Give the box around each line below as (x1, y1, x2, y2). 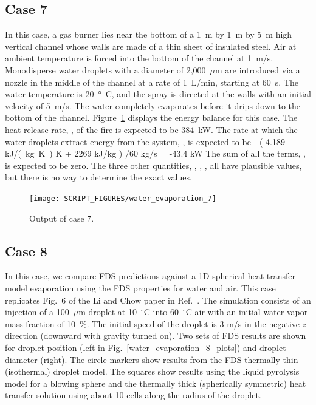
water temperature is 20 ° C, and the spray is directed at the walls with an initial (5, 87, 311, 100)
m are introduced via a (215, 63, 300, 76)
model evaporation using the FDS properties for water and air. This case (5, 281, 276, 294)
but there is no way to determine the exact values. (5, 171, 192, 183)
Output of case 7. (29, 211, 94, 224)
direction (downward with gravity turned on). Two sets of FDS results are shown (5, 329, 306, 342)
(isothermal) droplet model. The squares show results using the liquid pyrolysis (5, 365, 300, 378)
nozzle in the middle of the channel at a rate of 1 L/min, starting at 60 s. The (5, 75, 299, 88)
